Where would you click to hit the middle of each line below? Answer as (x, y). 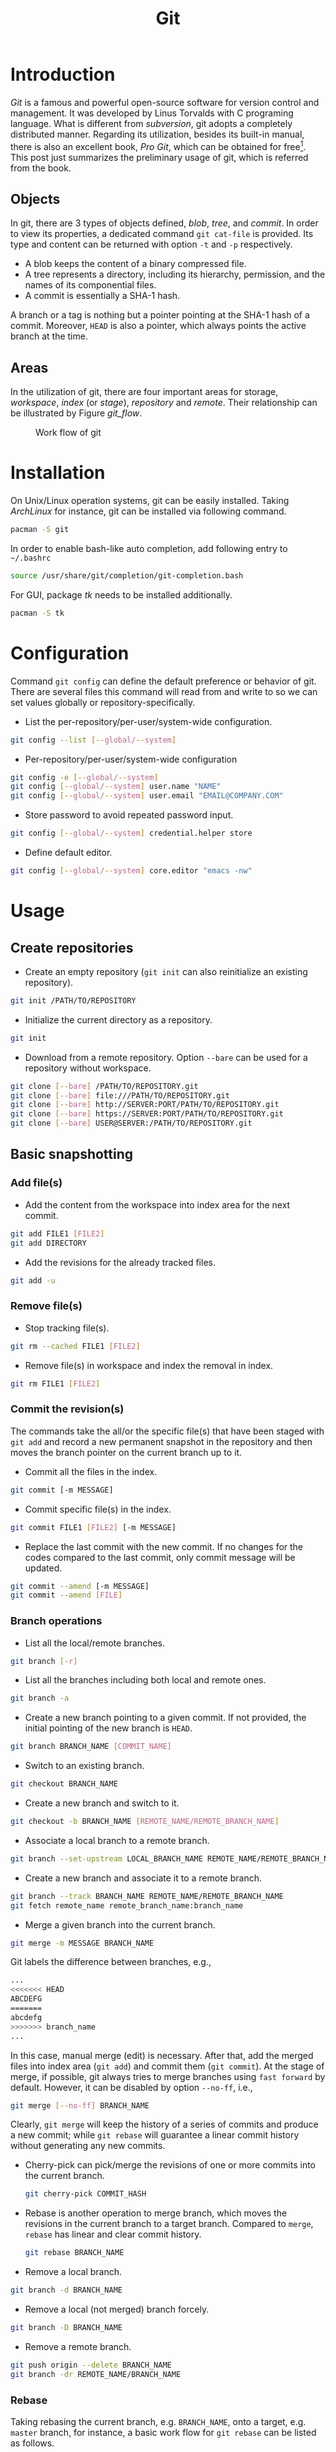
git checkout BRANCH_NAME (64, 1784)
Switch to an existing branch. (84, 1766)
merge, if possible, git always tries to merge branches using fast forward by (168, 2076)
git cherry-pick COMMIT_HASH (85, 2194)
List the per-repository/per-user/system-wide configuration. (148, 721)
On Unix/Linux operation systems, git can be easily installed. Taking (150, 501)
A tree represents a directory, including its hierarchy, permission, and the (175, 274)
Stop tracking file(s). (67, 1328)
